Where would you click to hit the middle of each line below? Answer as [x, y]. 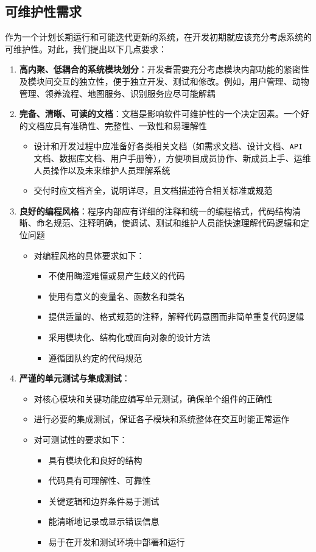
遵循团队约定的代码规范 [95, 357]
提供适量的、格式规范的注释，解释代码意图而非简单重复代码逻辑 [176, 317]
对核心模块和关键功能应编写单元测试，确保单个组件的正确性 [153, 398]
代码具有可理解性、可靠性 [100, 480]
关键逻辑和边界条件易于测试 [104, 501]
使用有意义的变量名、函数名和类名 [117, 296]
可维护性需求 [43, 11]
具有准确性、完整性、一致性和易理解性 [130, 125]
